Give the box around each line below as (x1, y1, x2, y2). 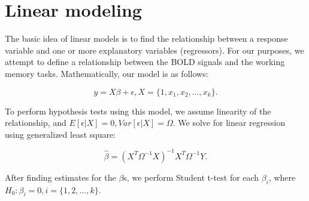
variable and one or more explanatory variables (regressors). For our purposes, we (5, 44, 304, 56)
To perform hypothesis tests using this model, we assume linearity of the (5, 104, 271, 117)
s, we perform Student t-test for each (123, 171, 259, 183)
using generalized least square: (5, 128, 116, 140)
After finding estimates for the (5, 171, 116, 183)
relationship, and (5, 116, 66, 129)
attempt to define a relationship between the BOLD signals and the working (5, 55, 285, 68)
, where (268, 171, 296, 183)
